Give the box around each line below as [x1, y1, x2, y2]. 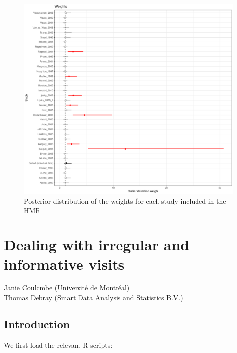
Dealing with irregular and [4, 235, 190, 255]
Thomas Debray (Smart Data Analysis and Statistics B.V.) [4, 292, 183, 302]
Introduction [4, 316, 70, 331]
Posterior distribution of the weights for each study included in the [24, 196, 226, 206]
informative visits [4, 254, 125, 274]
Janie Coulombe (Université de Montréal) [4, 282, 130, 293]
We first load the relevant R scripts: [4, 339, 113, 350]
